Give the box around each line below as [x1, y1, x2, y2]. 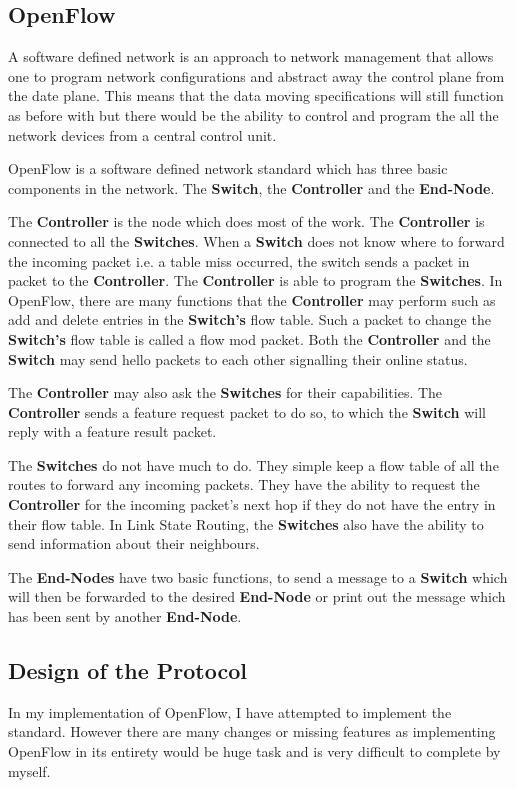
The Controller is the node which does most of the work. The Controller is [8, 211, 485, 232]
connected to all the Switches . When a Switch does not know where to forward [8, 230, 505, 251]
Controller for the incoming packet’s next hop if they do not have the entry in [8, 494, 496, 515]
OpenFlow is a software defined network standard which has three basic [8, 158, 448, 179]
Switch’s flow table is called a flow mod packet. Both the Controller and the [8, 328, 491, 349]
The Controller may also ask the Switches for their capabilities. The [8, 382, 443, 403]
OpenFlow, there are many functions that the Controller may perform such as [8, 289, 496, 310]
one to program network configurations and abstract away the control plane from [8, 65, 505, 86]
